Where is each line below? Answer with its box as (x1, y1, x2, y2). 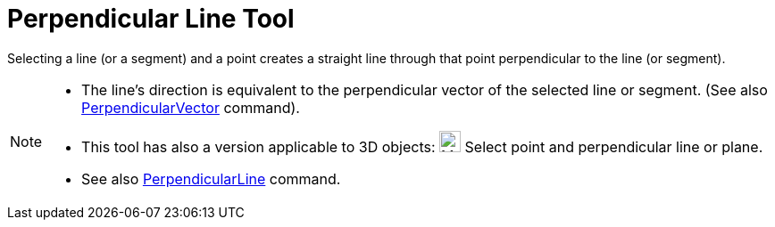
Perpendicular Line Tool (7, 4, 295, 34)
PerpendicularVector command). (81, 98, 300, 117)
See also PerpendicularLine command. (81, 169, 341, 188)
